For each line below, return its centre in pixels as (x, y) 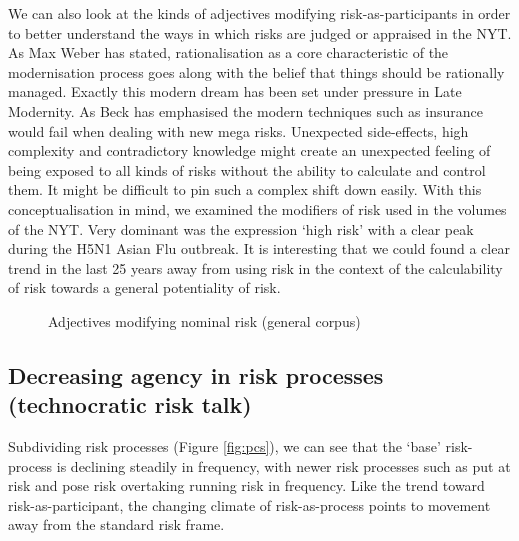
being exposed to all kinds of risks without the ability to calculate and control (247, 169)
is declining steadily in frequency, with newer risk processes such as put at (283, 465)
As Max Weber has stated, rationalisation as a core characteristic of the (228, 52)
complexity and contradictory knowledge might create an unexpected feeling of (249, 150)
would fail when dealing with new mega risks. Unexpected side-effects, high (238, 130)
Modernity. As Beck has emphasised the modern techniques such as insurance (245, 110)
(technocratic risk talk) (130, 404)
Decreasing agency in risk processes (196, 374)
